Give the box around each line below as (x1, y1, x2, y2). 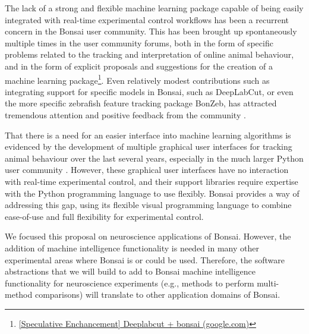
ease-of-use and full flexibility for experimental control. (5, 210, 204, 222)
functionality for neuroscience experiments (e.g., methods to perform (5, 276, 254, 289)
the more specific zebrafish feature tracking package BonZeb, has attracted (5, 97, 277, 109)
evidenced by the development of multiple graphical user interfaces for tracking (5, 140, 292, 153)
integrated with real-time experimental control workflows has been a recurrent (5, 13, 289, 26)
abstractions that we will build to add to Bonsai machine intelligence (5, 265, 256, 278)
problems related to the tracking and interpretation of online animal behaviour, (5, 48, 294, 61)
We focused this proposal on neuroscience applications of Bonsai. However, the (5, 230, 291, 242)
